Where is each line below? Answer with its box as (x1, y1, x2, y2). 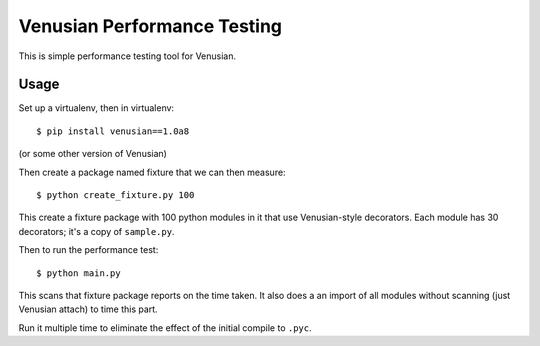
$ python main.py (36, 267, 121, 279)
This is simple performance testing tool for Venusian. (18, 50, 237, 62)
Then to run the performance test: (18, 244, 159, 256)
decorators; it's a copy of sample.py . (18, 225, 175, 237)
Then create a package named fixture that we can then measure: (18, 166, 286, 178)
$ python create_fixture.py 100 (36, 190, 195, 201)
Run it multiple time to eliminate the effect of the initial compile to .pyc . (18, 321, 312, 334)
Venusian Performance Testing (18, 15, 283, 37)
